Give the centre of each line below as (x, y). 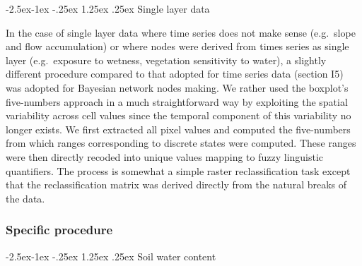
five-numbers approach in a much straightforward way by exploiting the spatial (177, 101)
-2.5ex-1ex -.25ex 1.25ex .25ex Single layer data (108, 8)
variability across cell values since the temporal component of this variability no (179, 115)
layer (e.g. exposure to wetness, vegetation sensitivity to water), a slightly (166, 60)
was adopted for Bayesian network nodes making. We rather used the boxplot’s (177, 87)
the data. (25, 198)
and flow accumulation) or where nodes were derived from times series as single (177, 46)
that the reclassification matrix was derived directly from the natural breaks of (176, 185)
